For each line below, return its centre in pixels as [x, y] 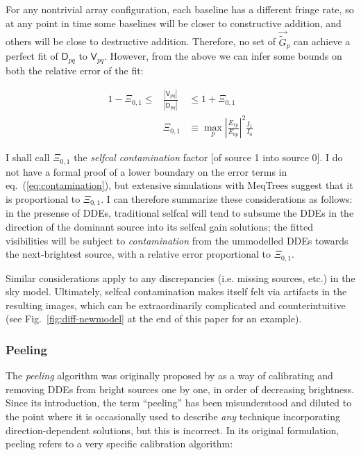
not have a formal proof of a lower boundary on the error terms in [146, 171]
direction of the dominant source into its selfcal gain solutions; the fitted [160, 226]
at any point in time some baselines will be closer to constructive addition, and [174, 23]
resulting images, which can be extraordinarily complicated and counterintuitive [176, 305]
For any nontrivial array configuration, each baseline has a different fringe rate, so [180, 9]
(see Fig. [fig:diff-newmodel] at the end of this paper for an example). [154, 318]
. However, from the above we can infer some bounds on [223, 56]
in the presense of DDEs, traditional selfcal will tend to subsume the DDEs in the [180, 213]
